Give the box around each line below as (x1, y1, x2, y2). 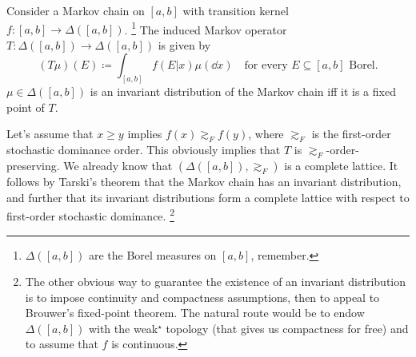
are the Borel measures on (88, 246, 217, 263)
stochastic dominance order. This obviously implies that (6, 141, 281, 158)
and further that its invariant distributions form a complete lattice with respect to (6, 188, 410, 205)
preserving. (6, 157, 60, 174)
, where (248, 125, 284, 142)
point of (6, 98, 45, 115)
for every (244, 60, 288, 72)
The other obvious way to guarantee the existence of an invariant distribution (25, 273, 406, 290)
